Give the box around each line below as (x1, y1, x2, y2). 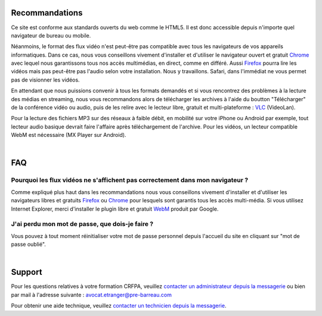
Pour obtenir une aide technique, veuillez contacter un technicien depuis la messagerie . (11, 302, 227, 309)
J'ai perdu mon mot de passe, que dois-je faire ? (11, 220, 154, 229)
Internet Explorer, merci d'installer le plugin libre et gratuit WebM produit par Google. (11, 205, 219, 212)
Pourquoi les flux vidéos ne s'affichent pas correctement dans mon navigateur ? (11, 176, 249, 184)
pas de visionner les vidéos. (11, 76, 80, 83)
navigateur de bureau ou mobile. (11, 32, 91, 39)
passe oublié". (11, 241, 46, 248)
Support (11, 267, 42, 277)
